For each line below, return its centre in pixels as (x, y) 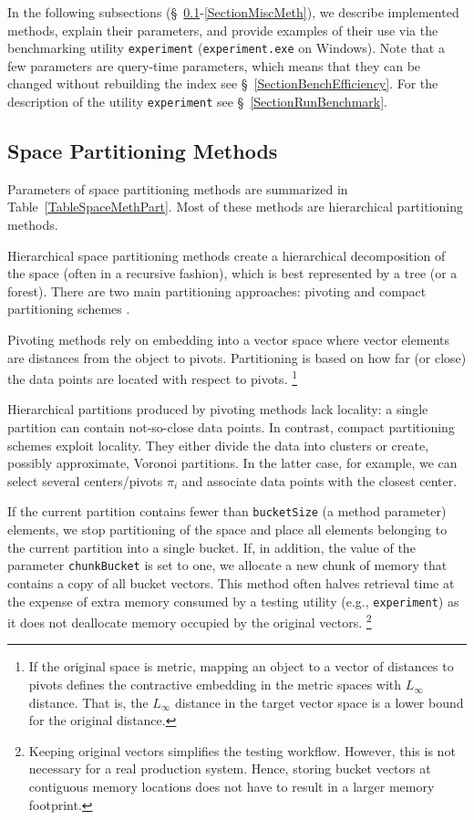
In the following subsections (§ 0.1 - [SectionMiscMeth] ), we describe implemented (233, 12)
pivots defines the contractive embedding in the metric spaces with (215, 685)
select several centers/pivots (85, 480)
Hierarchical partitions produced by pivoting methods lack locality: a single (218, 409)
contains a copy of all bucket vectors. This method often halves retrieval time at (231, 582)
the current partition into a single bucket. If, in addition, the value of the (211, 547)
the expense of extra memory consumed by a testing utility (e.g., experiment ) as (233, 601)
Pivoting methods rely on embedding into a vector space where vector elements (229, 340)
